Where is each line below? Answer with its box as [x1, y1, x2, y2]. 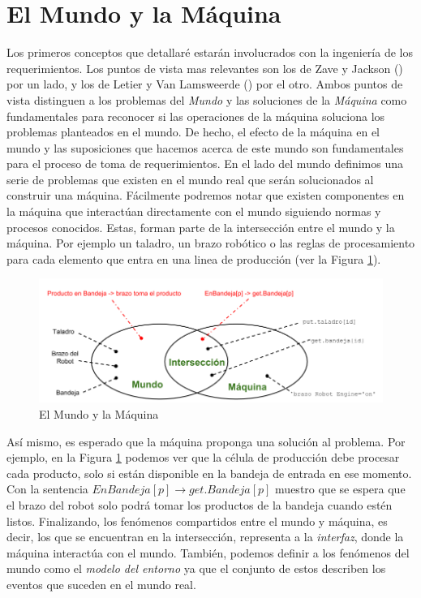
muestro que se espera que [275, 480, 406, 497]
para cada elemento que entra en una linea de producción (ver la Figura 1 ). [6, 250, 381, 267]
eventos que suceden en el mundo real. [6, 575, 196, 592]
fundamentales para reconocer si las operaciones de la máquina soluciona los [6, 107, 385, 124]
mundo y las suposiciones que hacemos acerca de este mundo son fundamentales [6, 139, 404, 156]
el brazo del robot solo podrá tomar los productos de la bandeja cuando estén [6, 496, 393, 513]
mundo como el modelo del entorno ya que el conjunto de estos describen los [6, 560, 386, 577]
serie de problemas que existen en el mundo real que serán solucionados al [6, 170, 374, 187]
